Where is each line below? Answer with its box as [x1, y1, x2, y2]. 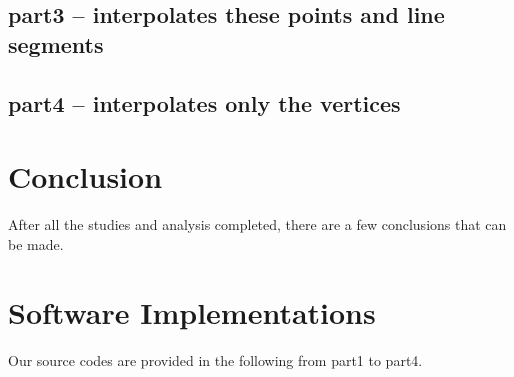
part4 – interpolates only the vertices [8, 87, 401, 118]
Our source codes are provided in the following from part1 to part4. [8, 350, 423, 371]
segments [8, 28, 104, 59]
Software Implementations [8, 292, 376, 333]
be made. [8, 233, 64, 254]
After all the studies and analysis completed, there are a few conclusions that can [8, 214, 507, 235]
